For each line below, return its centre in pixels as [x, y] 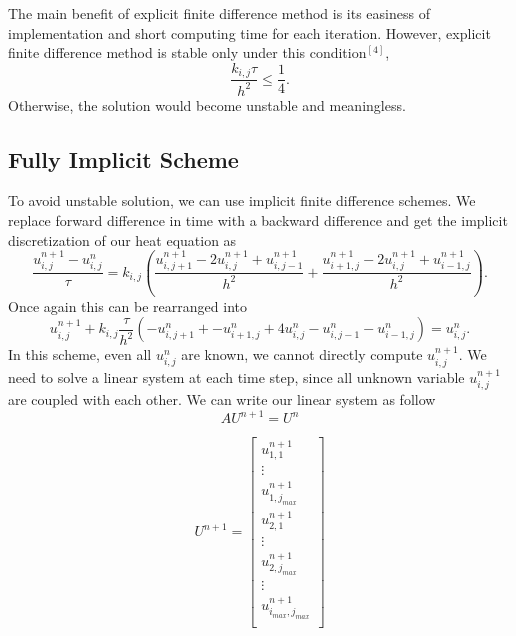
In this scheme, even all [80, 354]
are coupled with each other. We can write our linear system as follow [222, 398]
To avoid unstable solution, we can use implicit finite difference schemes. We [242, 200]
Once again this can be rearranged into [127, 305]
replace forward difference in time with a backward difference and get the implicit [258, 220]
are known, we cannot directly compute [302, 354]
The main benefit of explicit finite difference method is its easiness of [219, 13]
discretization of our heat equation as [122, 239]
